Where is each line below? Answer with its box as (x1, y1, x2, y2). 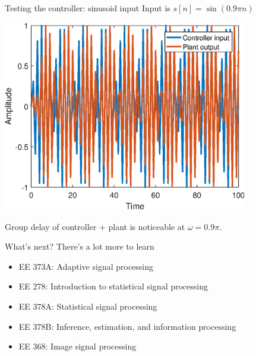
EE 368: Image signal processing (18, 340, 137, 352)
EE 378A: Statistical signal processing (18, 300, 157, 312)
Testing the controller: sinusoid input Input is (5, 2, 170, 14)
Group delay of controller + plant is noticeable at (5, 220, 185, 232)
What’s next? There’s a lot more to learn (5, 240, 154, 253)
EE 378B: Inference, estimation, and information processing (18, 320, 236, 332)
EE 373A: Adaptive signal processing (18, 260, 154, 272)
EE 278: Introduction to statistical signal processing (18, 280, 208, 292)
